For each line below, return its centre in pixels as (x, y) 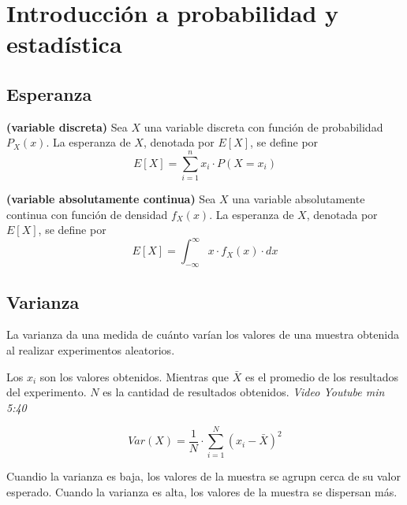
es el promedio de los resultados (321, 376)
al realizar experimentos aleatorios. (91, 349)
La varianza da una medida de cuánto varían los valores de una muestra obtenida (203, 334)
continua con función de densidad (87, 214)
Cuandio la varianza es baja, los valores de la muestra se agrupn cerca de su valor (203, 476)
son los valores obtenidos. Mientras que (134, 376)
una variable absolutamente (299, 199)
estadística (64, 44)
